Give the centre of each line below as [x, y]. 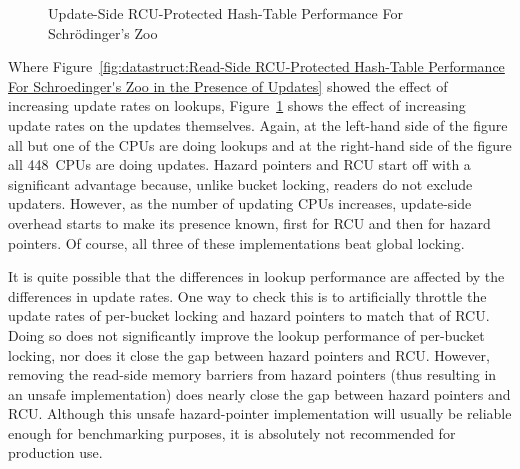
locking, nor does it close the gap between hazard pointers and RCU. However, [249, 354]
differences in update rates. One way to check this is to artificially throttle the [247, 295]
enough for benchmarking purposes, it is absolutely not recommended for [232, 432]
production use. [55, 452]
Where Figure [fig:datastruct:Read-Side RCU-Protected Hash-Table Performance [256, 66]
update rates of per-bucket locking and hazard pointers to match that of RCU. [249, 315]
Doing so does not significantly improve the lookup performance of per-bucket [246, 334]
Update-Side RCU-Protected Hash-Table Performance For [225, 13]
